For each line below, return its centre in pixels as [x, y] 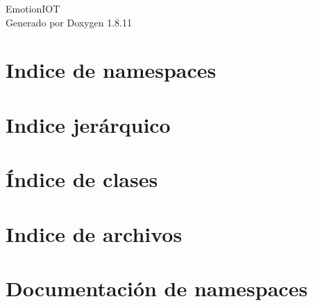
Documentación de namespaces [157, 288]
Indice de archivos [94, 233]
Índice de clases [82, 179]
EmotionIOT [33, 8]
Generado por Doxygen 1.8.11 [69, 22]
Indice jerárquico [88, 124]
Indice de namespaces [111, 70]
